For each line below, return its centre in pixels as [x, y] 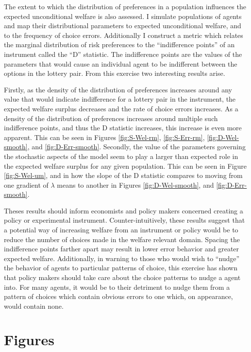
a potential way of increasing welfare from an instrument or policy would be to [121, 230]
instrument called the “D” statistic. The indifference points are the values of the [123, 54]
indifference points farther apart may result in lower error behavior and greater [122, 249]
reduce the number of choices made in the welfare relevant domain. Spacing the [122, 239]
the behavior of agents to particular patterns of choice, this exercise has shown [121, 268]
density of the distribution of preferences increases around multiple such [111, 118]
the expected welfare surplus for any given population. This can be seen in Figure [125, 166]
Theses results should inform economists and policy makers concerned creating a [124, 210]
